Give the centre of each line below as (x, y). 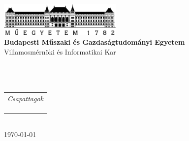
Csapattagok (25, 98)
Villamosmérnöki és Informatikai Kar (60, 51)
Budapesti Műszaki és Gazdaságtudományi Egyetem (94, 42)
